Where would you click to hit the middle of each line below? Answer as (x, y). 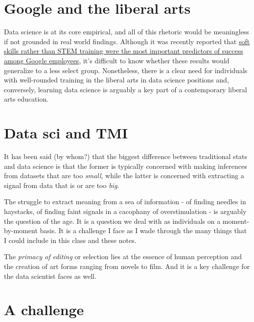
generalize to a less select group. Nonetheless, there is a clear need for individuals (126, 70)
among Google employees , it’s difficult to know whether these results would (117, 60)
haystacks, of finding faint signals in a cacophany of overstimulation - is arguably (125, 211)
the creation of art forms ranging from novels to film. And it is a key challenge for (127, 266)
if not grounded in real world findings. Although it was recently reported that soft (127, 41)
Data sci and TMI (66, 133)
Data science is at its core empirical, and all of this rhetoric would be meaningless (127, 32)
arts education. (26, 99)
